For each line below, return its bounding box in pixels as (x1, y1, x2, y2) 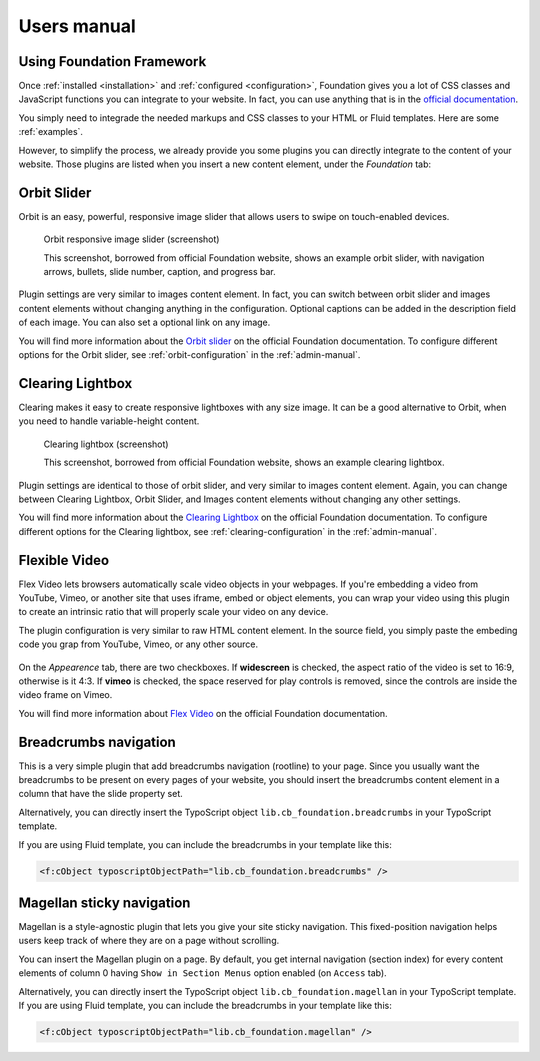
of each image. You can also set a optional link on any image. (18, 316, 271, 329)
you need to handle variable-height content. (18, 415, 200, 427)
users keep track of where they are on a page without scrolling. (18, 935, 280, 947)
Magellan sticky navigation (18, 894, 191, 911)
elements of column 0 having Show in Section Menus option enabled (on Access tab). (18, 967, 387, 979)
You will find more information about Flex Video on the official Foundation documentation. (18, 707, 389, 719)
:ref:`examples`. (18, 126, 84, 138)
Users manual (18, 15, 137, 37)
